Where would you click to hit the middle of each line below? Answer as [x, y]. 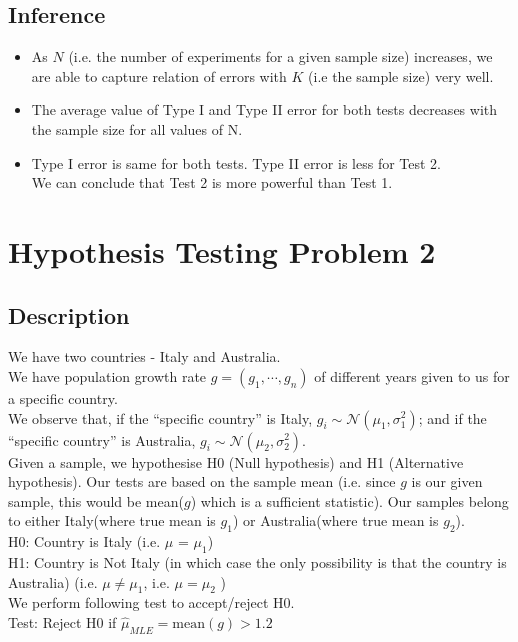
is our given [447, 481]
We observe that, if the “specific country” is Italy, [160, 417]
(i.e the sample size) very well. [401, 75]
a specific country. [63, 397]
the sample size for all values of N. [137, 128]
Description [69, 314]
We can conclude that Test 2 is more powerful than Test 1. [212, 182]
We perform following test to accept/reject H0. [151, 602]
